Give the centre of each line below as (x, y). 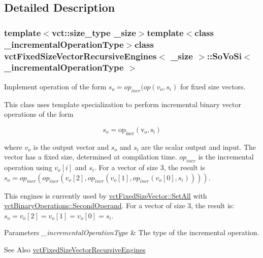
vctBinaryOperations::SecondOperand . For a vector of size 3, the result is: (119, 205)
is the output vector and (71, 147)
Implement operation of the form (55, 86)
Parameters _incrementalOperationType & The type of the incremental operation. (132, 232)
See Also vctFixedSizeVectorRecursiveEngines (75, 249)
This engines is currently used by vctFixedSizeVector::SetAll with (106, 195)
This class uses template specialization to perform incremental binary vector (123, 104)
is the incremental (226, 157)
